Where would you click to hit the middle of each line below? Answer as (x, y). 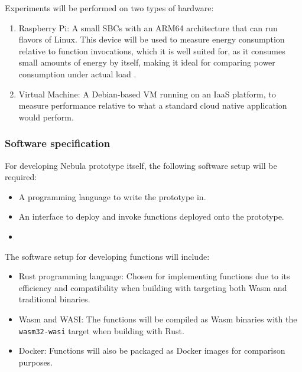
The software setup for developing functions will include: (107, 256)
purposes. (36, 362)
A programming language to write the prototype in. (112, 196)
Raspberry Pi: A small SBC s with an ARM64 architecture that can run (148, 27)
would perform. (46, 117)
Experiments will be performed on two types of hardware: (109, 8)
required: (21, 177)
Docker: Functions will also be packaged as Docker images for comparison (152, 350)
